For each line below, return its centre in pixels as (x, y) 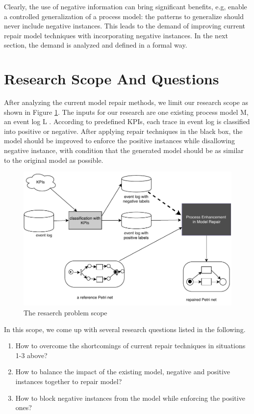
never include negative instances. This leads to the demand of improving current (125, 26)
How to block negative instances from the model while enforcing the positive (130, 398)
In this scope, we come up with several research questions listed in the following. (125, 329)
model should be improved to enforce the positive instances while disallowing (120, 141)
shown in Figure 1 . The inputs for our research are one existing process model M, (126, 112)
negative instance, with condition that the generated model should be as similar (124, 150)
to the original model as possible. (54, 160)
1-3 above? (31, 355)
